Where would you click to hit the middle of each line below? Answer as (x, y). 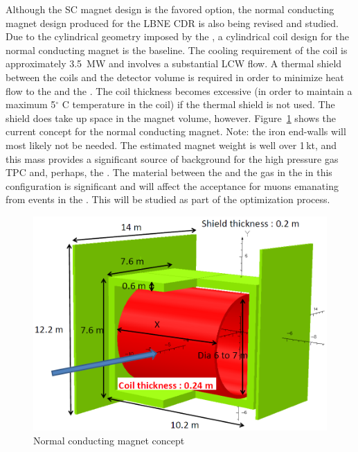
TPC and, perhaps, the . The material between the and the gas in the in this (169, 172)
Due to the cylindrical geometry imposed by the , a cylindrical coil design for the (177, 36)
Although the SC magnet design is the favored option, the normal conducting (170, 9)
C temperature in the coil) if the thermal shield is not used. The (198, 104)
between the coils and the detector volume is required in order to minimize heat (175, 77)
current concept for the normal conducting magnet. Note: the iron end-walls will (176, 131)
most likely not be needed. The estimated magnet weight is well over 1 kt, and (171, 145)
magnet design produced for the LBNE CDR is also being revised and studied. (172, 23)
